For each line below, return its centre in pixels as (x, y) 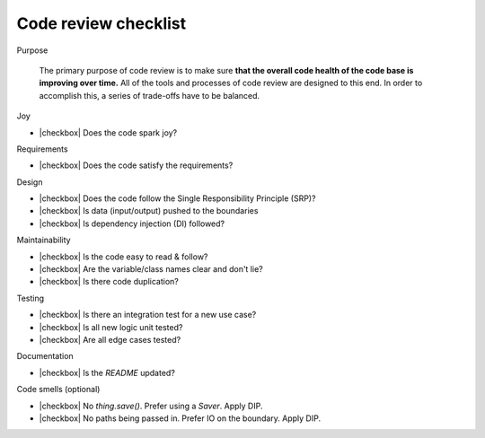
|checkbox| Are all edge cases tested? (110, 339)
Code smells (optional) (58, 390)
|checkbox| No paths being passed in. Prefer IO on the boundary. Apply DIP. (180, 418)
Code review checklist (101, 23)
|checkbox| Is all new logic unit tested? (111, 327)
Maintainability (44, 240)
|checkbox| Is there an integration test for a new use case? (148, 315)
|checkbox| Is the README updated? (107, 372)
